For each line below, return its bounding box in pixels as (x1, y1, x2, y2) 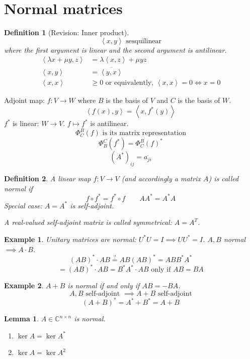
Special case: (4, 200, 42, 210)
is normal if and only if (67, 280, 140, 291)
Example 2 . (4, 280, 44, 291)
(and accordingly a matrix (121, 173, 201, 184)
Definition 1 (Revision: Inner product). (4, 27, 129, 38)
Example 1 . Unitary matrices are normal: (4, 233, 136, 244)
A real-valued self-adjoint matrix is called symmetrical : (4, 217, 172, 227)
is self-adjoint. (70, 200, 114, 210)
